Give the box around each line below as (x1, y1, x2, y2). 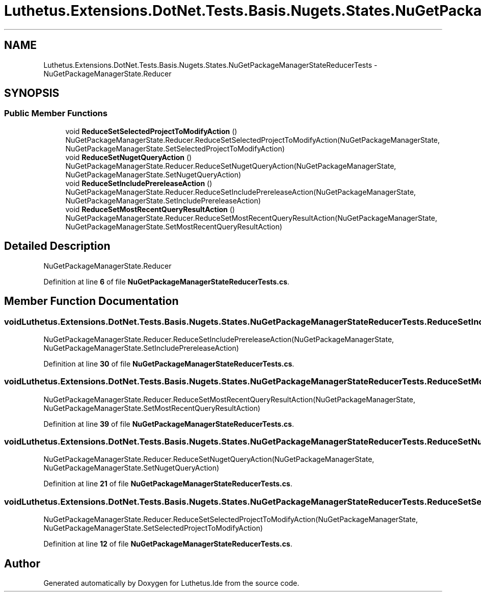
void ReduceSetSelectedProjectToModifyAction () (65, 126, 237, 136)
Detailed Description (4, 240, 111, 253)
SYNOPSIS (4, 87, 60, 100)
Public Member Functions (4, 108, 108, 119)
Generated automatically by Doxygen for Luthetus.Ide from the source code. (43, 578, 300, 587)
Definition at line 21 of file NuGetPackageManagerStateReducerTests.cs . (43, 479, 292, 488)
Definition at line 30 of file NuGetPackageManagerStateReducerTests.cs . (43, 359, 295, 368)
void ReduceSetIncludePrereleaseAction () (65, 178, 212, 188)
